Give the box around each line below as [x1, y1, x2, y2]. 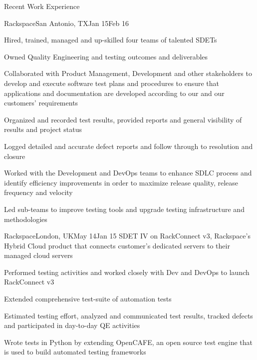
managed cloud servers [4, 250, 73, 260]
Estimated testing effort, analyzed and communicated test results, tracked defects [4, 310, 253, 320]
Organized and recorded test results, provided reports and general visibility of [4, 114, 242, 124]
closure [4, 150, 25, 161]
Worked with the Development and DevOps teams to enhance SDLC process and [4, 167, 252, 178]
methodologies [4, 213, 47, 224]
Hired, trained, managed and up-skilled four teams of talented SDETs [4, 34, 217, 45]
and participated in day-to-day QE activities [4, 320, 140, 330]
